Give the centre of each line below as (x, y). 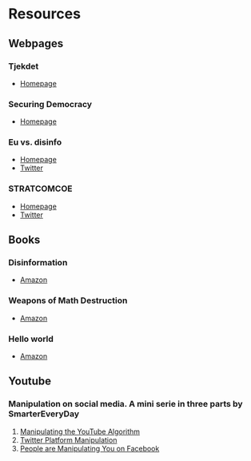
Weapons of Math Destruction (68, 300)
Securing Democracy (50, 104)
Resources (45, 14)
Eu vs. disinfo (35, 142)
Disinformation (38, 263)
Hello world (31, 339)
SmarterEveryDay (44, 414)
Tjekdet (24, 66)
